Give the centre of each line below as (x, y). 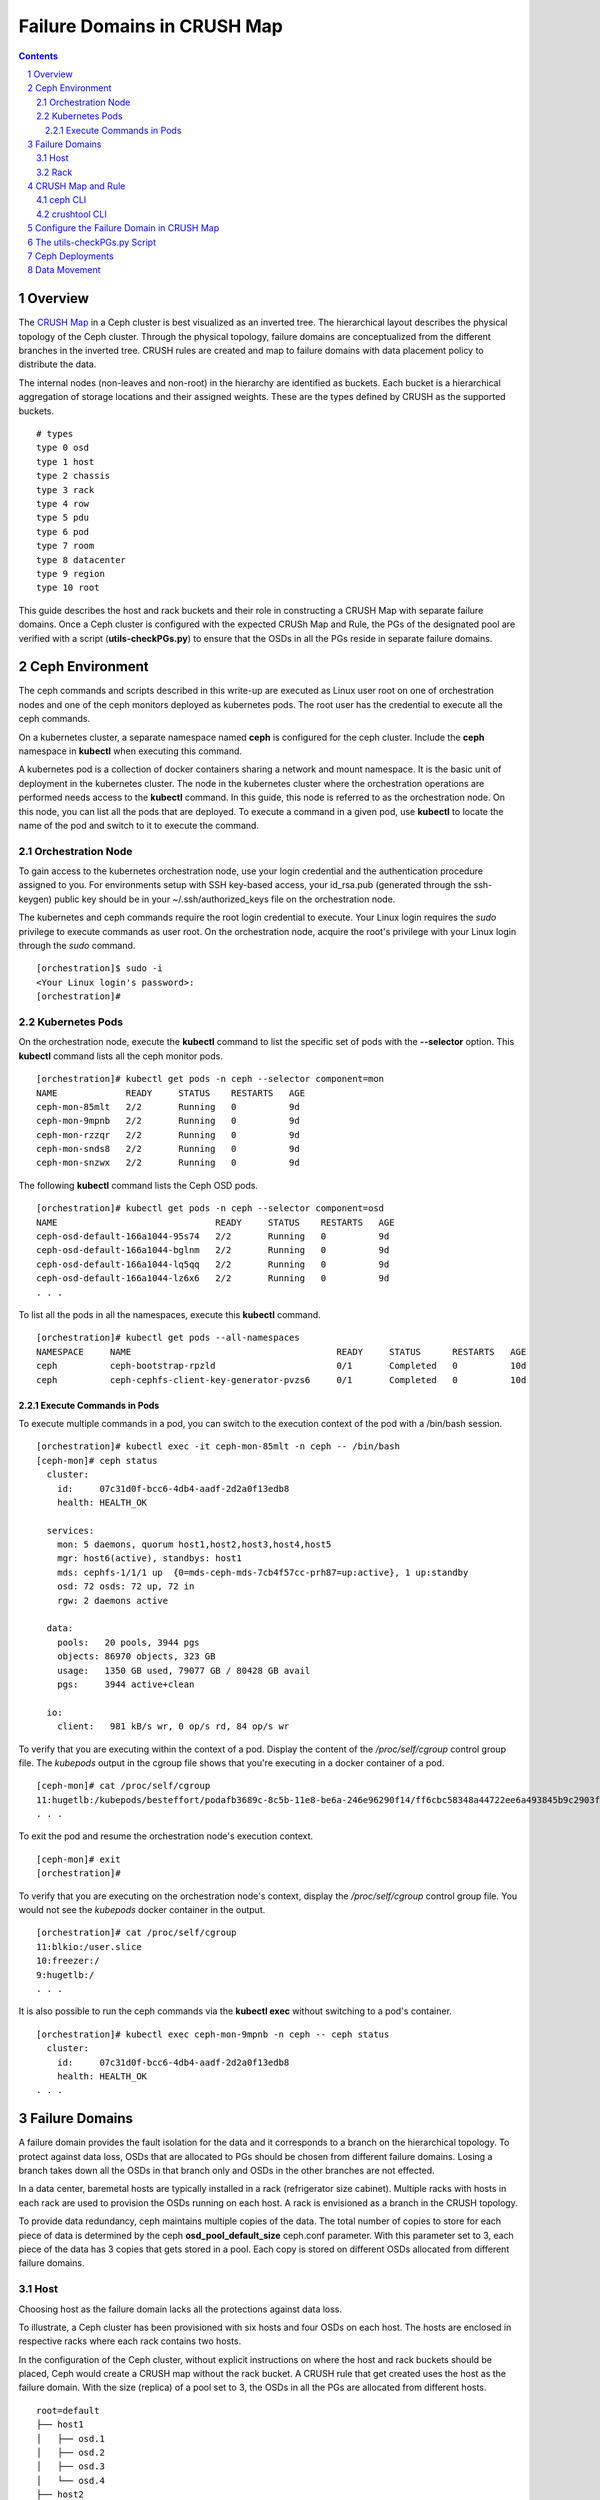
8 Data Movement (64, 270)
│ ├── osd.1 (70, 2438)
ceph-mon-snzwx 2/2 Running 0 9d (168, 1163)
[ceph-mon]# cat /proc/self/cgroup (123, 1786)
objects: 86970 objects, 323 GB (136, 1656)
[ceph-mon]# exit (78, 1859)
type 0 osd (63, 448)
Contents (38, 56)
